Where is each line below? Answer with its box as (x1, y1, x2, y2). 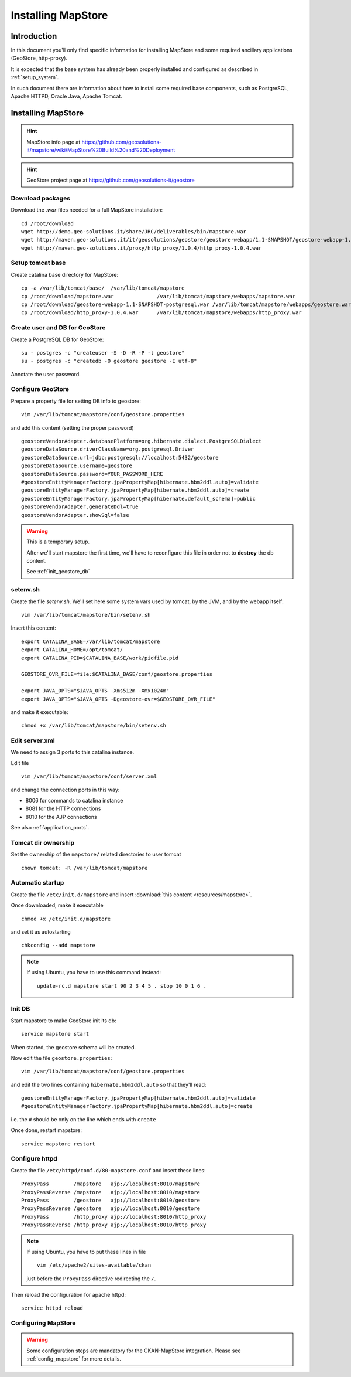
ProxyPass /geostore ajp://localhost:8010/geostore (21, 1196, 200, 1203)
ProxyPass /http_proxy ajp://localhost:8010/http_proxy (21, 1213, 207, 1220)
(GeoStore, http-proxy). (11, 55, 67, 62)
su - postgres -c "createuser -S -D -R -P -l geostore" (21, 349, 185, 356)
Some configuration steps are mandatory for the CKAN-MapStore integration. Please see (26, 1347, 241, 1354)
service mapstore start (21, 1031, 90, 1038)
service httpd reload (21, 1305, 83, 1311)
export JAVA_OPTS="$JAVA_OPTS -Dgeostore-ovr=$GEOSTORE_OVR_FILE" (21, 695, 216, 702)
